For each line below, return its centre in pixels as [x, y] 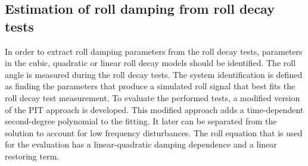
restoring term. [32, 156]
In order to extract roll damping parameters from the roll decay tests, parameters [154, 51]
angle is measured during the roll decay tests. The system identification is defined [154, 74]
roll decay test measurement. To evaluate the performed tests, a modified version [153, 97]
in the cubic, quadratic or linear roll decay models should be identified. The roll [150, 63]
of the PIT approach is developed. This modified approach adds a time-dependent [154, 109]
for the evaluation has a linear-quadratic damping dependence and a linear [141, 144]
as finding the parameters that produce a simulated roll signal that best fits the [150, 86]
